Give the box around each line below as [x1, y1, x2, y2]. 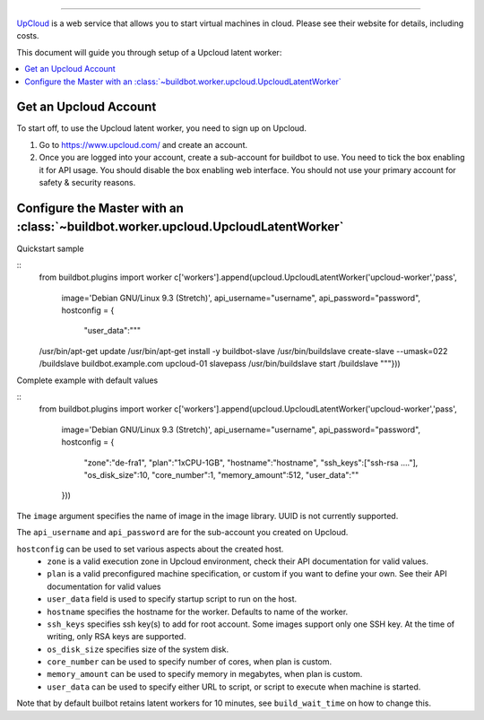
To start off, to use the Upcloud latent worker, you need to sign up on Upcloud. [16, 123, 307, 134]
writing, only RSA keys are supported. [47, 631, 186, 642]
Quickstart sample [16, 243, 84, 254]
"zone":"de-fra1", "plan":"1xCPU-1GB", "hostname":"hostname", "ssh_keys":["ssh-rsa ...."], [83, 457, 419, 468]
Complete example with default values [16, 375, 159, 386]
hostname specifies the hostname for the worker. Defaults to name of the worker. [47, 606, 349, 617]
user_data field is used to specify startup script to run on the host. [47, 594, 298, 604]
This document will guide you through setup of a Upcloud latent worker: [16, 47, 282, 57]
